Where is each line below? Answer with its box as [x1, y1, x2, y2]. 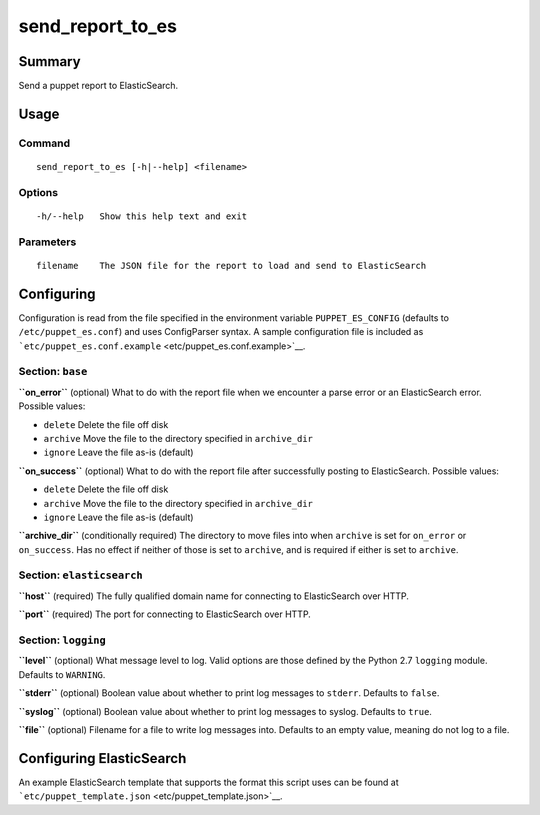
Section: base [18, 365, 88, 379]
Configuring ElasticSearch [18, 750, 187, 767]
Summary [18, 53, 81, 70]
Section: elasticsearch [18, 568, 144, 582]
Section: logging [18, 633, 107, 647]
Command [18, 136, 70, 150]
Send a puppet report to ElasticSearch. [18, 80, 179, 92]
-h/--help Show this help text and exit [36, 210, 248, 222]
